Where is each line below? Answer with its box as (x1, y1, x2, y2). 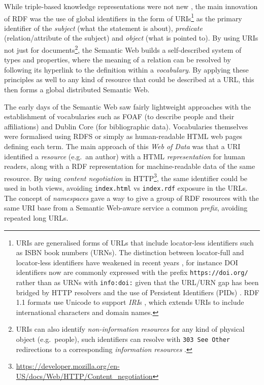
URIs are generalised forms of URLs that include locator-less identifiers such (16, 237, 254, 248)
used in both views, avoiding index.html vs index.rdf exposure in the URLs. (4, 183, 248, 193)
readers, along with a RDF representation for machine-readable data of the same (4, 161, 255, 171)
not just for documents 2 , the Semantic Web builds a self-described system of (4, 43, 242, 55)
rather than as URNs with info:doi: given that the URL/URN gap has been (16, 276, 259, 287)
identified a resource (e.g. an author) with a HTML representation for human (4, 151, 245, 161)
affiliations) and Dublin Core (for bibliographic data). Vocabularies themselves (4, 121, 248, 131)
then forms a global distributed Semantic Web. (4, 84, 150, 95)
